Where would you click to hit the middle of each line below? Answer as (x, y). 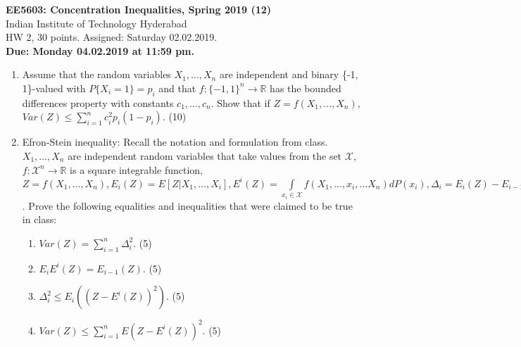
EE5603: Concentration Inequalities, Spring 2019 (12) (139, 9)
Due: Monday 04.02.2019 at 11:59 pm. (100, 50)
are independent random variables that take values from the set (205, 155)
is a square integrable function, (136, 169)
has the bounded (306, 88)
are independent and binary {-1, (289, 74)
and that (177, 88)
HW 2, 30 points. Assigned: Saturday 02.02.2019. (112, 37)
